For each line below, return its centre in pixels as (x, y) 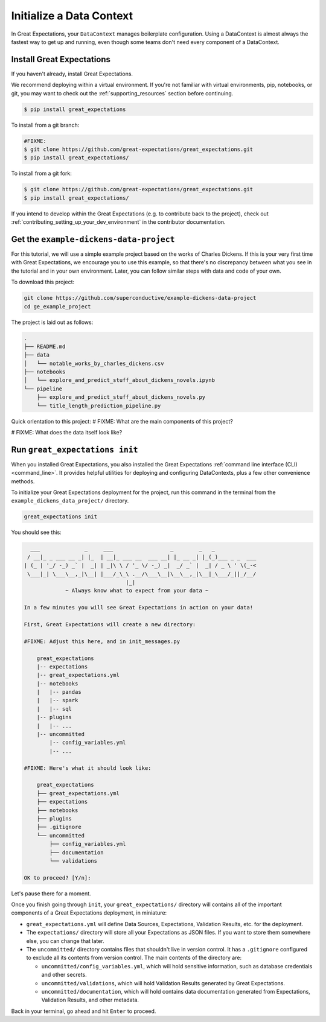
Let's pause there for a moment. (51, 893)
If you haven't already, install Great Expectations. (72, 74)
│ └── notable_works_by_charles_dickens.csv (94, 363)
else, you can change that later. (66, 941)
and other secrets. (64, 975)
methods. (23, 481)
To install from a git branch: (45, 125)
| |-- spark (57, 700)
